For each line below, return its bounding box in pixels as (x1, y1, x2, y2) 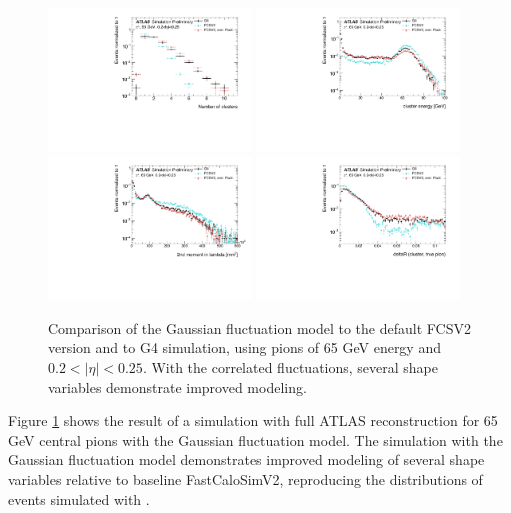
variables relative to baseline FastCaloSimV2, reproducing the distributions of (8, 469, 483, 489)
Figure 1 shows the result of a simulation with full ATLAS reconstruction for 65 (8, 410, 498, 431)
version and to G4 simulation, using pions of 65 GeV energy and (48, 337, 441, 358)
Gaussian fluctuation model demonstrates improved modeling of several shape (8, 449, 485, 470)
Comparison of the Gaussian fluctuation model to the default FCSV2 (48, 317, 471, 338)
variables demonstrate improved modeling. (48, 376, 307, 397)
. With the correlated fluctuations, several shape (142, 357, 439, 378)
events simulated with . (8, 488, 150, 509)
